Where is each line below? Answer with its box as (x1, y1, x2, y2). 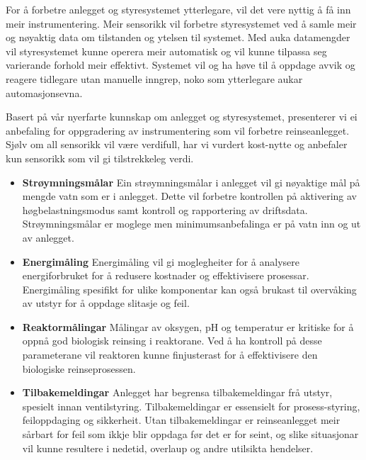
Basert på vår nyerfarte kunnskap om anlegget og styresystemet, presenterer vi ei (6, 109, 358, 124)
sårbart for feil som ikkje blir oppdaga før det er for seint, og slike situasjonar (22, 427, 359, 442)
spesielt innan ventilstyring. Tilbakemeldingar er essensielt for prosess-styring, (22, 398, 360, 413)
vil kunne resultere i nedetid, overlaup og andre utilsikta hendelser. (22, 440, 314, 455)
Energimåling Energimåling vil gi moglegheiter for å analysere (22, 254, 299, 269)
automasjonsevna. (6, 85, 83, 100)
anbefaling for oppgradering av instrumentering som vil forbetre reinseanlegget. (6, 123, 350, 138)
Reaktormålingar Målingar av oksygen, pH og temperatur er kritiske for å (22, 319, 354, 334)
